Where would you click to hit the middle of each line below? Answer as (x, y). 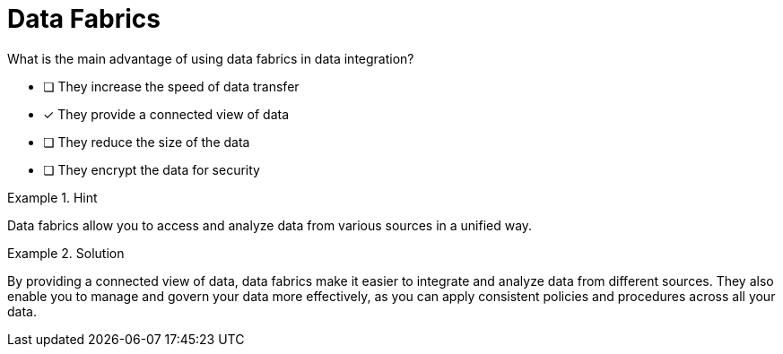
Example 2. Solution (66, 253)
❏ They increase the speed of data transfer (171, 86)
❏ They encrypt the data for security (152, 169)
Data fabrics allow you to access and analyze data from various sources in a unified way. (270, 225)
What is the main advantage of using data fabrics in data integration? (211, 58)
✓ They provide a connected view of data (166, 114)
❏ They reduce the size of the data (147, 142)
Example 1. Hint (52, 197)
